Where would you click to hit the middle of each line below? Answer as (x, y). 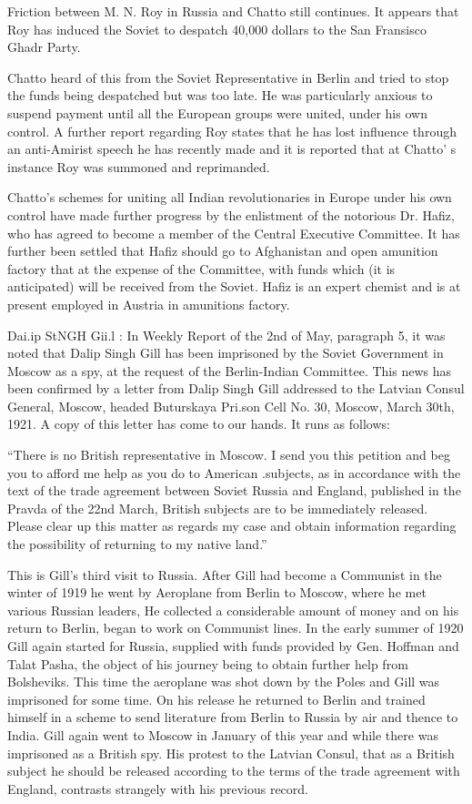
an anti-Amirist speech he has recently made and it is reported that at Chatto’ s (232, 149)
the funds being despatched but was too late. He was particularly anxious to (220, 95)
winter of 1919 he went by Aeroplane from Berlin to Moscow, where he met (217, 592)
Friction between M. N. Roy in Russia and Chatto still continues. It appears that (233, 11)
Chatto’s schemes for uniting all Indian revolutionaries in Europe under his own (230, 197)
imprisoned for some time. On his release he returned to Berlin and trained (216, 699)
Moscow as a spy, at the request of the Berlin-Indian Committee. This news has (230, 370)
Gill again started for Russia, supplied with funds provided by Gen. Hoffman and (233, 646)
